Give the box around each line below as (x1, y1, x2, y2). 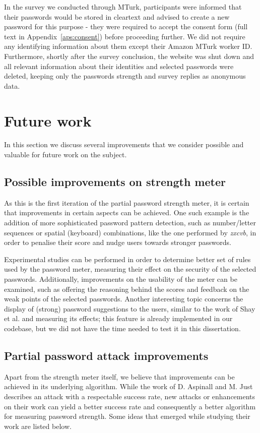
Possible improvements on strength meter (4, 174, 226, 190)
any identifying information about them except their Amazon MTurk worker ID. (4, 41, 252, 51)
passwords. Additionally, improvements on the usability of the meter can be (4, 274, 237, 284)
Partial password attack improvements (4, 347, 209, 363)
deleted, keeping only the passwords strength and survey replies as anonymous (4, 71, 246, 81)
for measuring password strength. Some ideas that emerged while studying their (4, 411, 250, 421)
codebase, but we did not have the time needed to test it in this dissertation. (4, 323, 241, 333)
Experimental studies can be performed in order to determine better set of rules (4, 254, 251, 264)
